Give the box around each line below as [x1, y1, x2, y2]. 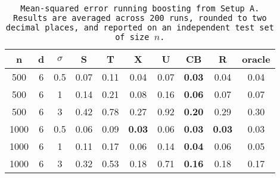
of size [115, 32, 150, 42]
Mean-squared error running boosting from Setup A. [20, 4, 260, 13]
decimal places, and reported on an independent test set [5, 23, 274, 32]
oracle [242, 52, 270, 66]
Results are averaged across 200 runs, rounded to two [13, 13, 267, 23]
